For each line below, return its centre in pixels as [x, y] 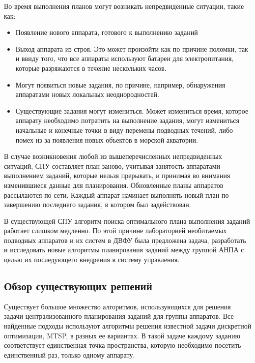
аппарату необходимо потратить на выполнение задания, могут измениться [127, 120]
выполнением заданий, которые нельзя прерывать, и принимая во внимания [117, 175]
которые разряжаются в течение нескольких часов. [91, 68]
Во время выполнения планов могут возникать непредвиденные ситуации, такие [124, 6]
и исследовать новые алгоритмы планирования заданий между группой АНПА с [124, 250]
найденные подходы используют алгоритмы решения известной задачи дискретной [128, 326]
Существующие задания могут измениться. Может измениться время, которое [132, 110]
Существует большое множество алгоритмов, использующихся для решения [117, 306]
